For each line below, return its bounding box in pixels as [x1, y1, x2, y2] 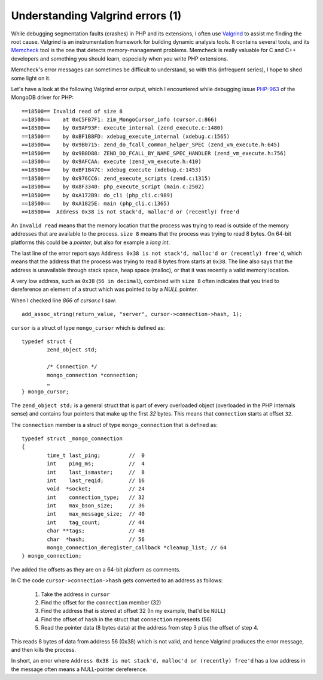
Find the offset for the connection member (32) [41, 598, 161, 606]
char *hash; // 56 [47, 535, 145, 543]
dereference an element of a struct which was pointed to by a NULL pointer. [11, 285, 199, 293]
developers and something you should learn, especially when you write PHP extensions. [11, 55, 228, 62]
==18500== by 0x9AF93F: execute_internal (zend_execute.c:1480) [22, 125, 224, 131]
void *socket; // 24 [47, 486, 145, 492]
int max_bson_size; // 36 [47, 503, 145, 509]
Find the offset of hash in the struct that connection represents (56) [41, 615, 212, 623]
